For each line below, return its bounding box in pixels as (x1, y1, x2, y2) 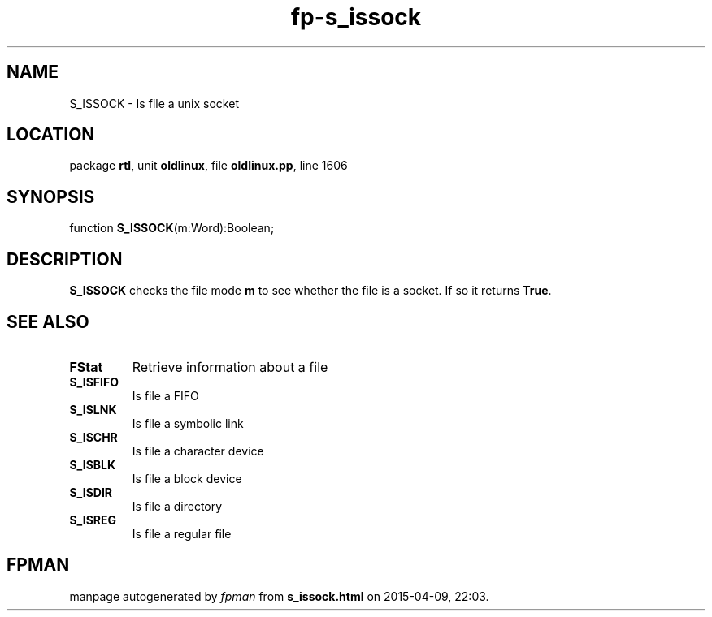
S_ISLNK (69, 402, 117, 416)
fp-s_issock (290, 3, 422, 31)
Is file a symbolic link (132, 416, 244, 430)
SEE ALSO (7, 311, 89, 332)
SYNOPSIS (7, 186, 95, 207)
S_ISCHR (69, 429, 118, 444)
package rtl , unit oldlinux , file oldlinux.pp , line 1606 (69, 158, 348, 173)
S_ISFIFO (69, 374, 119, 389)
